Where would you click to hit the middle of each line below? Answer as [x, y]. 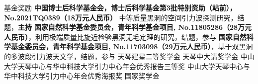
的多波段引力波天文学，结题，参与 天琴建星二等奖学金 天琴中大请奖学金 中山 [129, 56]
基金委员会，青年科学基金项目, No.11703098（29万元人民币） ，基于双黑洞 [132, 46]
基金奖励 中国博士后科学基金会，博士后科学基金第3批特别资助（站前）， [120, 7]
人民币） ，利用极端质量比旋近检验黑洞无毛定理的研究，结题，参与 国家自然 [125, 37]
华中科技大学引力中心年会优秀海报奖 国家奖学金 [82, 76]
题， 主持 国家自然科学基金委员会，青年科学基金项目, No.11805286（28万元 [128, 27]
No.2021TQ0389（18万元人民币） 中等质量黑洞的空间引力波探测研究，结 [124, 17]
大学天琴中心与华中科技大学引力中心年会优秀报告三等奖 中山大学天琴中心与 [127, 66]
